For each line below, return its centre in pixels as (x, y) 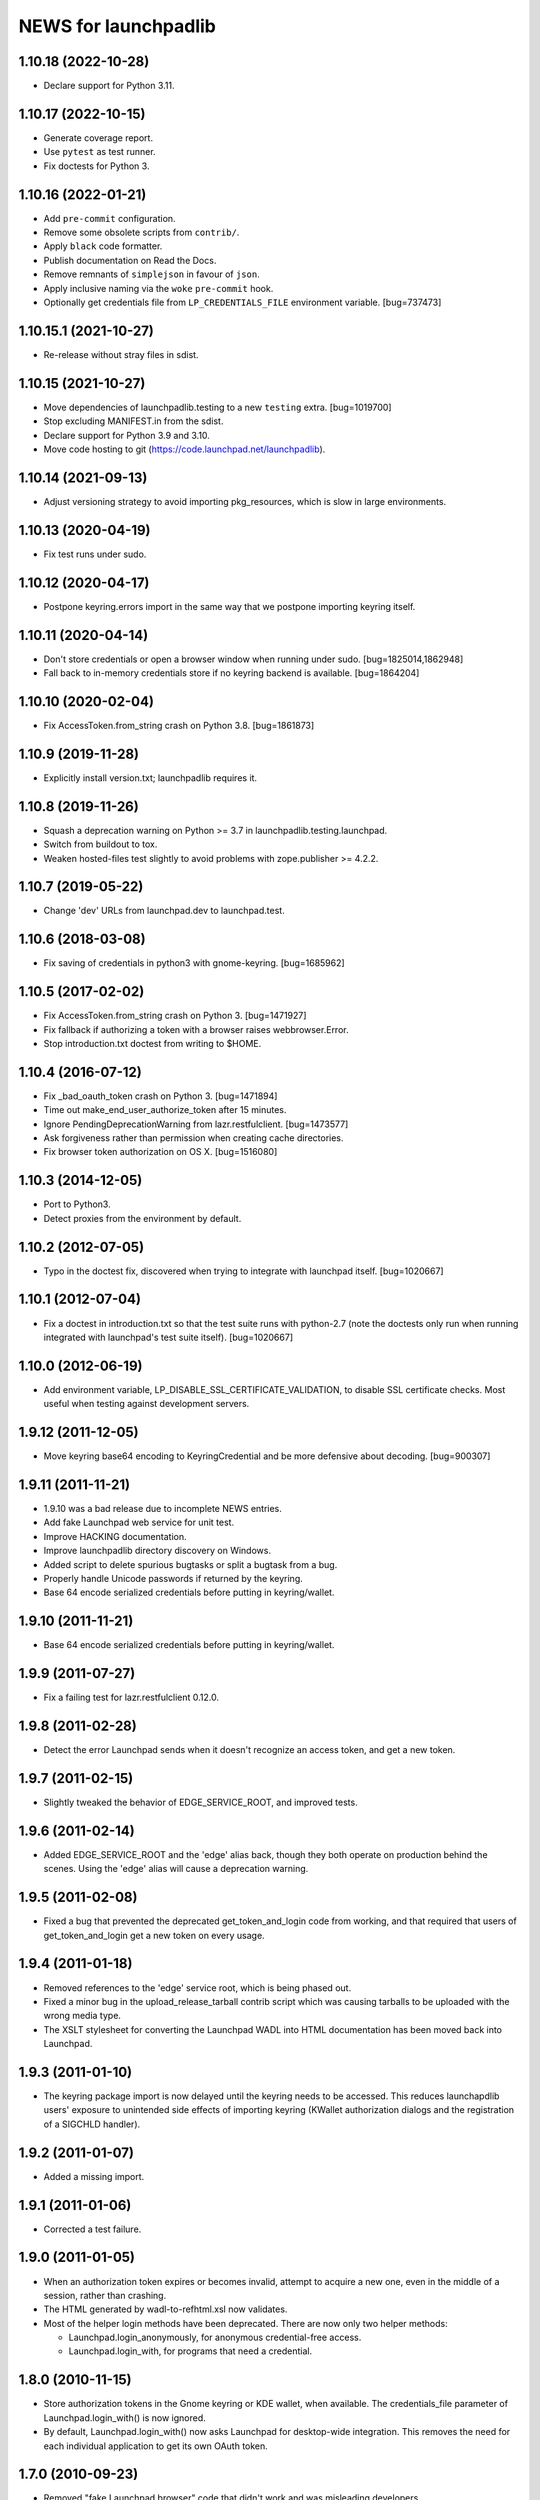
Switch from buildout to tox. (100, 844)
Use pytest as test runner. (99, 152)
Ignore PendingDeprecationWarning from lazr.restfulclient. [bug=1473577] (196, 1124)
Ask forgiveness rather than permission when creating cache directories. (193, 1138)
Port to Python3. (77, 1204)
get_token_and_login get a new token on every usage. (154, 1935)
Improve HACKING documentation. (115, 1536)
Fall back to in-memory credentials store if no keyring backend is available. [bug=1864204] (231, 673)
